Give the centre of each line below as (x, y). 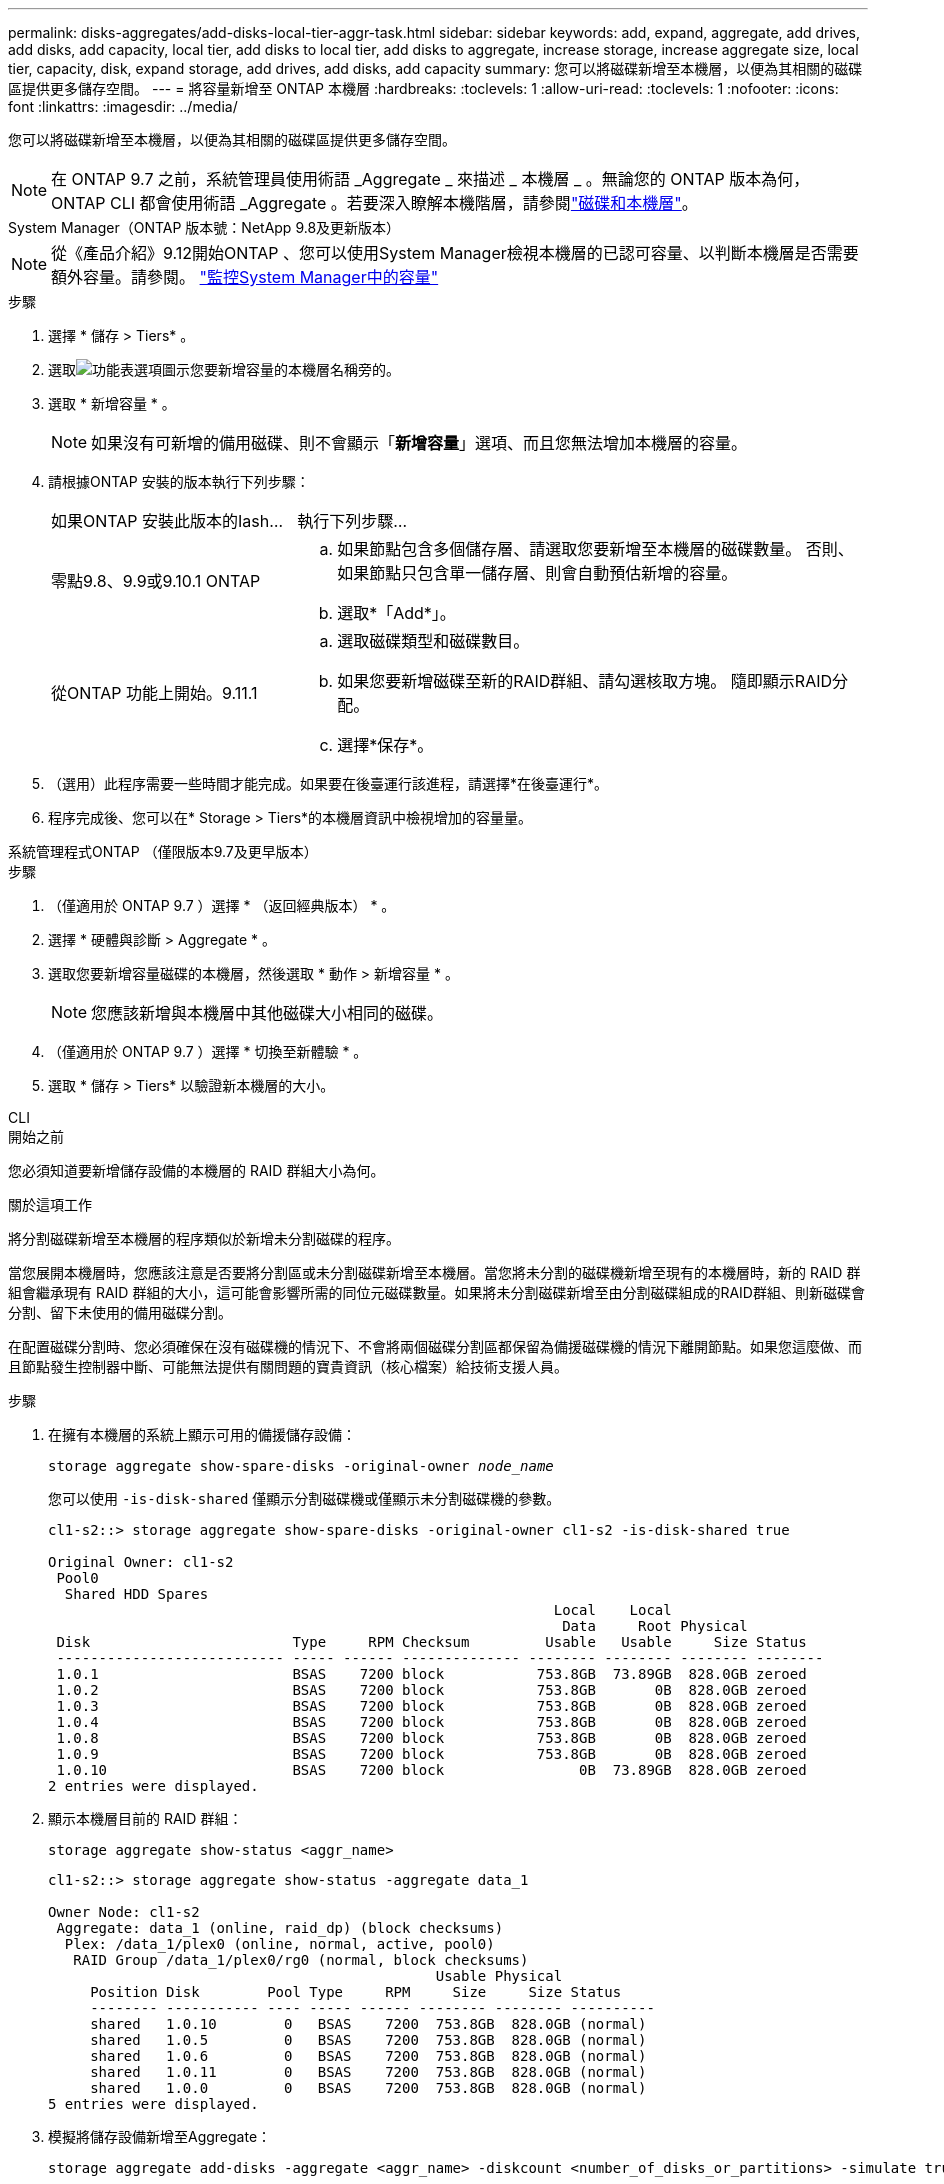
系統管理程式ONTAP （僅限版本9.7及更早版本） (163, 851)
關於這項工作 (50, 1204)
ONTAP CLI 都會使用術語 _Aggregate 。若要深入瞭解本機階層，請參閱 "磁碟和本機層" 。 (374, 203)
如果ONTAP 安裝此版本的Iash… (167, 521)
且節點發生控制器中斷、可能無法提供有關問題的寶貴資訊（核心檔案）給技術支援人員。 (288, 1366)
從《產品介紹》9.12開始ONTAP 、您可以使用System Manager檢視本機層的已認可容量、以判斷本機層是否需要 (455, 253)
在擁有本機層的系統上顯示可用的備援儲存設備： (202, 1434)
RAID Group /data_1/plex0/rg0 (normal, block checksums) (301, 1960)
